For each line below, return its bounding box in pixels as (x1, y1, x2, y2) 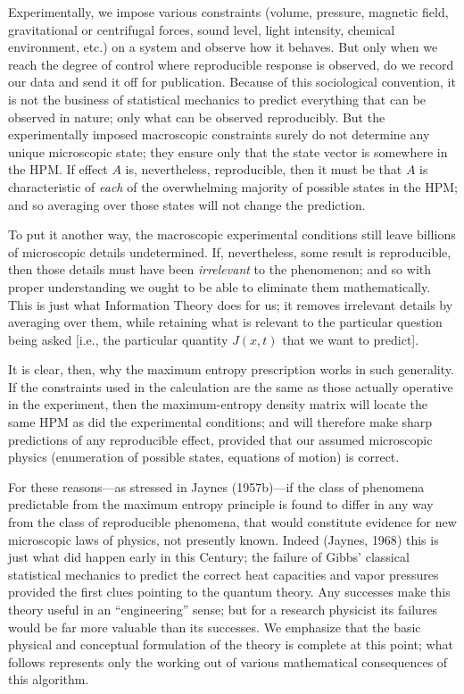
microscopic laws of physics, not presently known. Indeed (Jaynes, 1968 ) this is (8, 530, 439, 548)
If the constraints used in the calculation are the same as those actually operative (8, 377, 453, 396)
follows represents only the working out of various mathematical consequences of (8, 652, 448, 671)
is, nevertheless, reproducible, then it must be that (125, 160, 402, 179)
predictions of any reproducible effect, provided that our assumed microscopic (8, 430, 433, 448)
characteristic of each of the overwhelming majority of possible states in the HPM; (8, 177, 458, 196)
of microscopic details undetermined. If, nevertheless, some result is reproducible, (8, 242, 452, 261)
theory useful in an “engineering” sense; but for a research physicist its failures (8, 600, 438, 618)
